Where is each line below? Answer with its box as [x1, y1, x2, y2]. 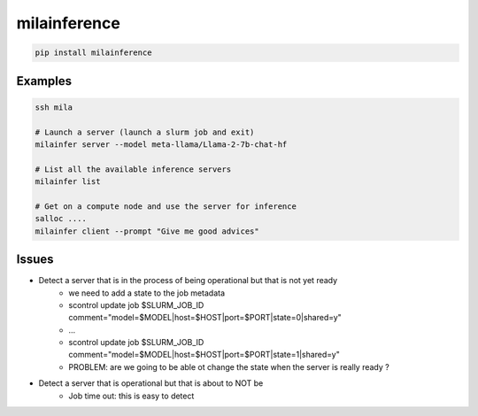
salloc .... [35, 213, 88, 224]
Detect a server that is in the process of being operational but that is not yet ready [38, 275, 338, 286]
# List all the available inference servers [35, 164, 232, 174]
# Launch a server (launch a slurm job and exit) [35, 127, 255, 137]
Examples [16, 73, 73, 89]
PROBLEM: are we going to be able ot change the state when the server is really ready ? [68, 361, 389, 372]
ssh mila [35, 102, 73, 112]
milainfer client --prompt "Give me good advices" [35, 226, 260, 236]
